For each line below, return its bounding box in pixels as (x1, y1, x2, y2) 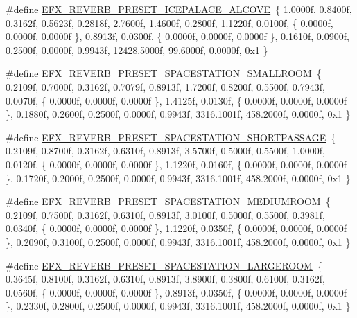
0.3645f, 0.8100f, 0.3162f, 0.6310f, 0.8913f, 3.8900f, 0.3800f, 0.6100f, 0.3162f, (6, 272, 325, 286)
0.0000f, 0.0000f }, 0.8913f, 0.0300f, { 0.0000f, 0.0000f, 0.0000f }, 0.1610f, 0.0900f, (6, 29, 349, 44)
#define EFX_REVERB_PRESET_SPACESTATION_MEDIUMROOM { (6, 194, 331, 209)
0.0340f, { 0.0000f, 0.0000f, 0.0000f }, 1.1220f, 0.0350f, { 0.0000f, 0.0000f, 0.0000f (6, 221, 347, 236)
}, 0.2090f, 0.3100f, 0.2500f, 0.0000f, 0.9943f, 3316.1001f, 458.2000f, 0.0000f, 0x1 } (6, 234, 351, 249)
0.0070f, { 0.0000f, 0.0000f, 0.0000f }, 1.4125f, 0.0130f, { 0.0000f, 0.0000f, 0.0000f (6, 93, 347, 107)
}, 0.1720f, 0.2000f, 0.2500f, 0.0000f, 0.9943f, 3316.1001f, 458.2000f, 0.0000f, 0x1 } (6, 170, 351, 185)
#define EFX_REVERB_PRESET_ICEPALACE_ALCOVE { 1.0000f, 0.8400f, (6, 2, 352, 16)
